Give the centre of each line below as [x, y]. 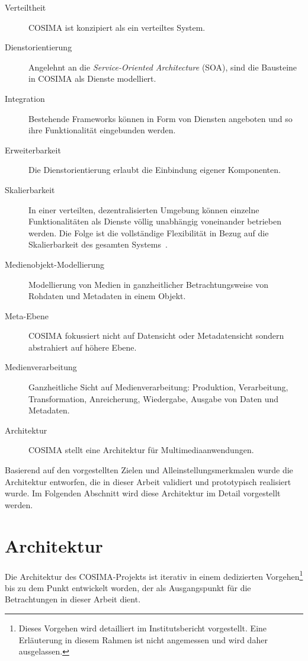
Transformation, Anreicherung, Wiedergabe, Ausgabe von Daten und [154, 398]
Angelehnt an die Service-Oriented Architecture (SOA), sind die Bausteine [163, 67]
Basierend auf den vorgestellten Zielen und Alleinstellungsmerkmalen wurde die [149, 470]
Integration [25, 98]
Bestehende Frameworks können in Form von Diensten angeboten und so [161, 118]
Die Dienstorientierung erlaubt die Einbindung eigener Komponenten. [155, 170]
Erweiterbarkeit [33, 150]
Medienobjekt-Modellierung [55, 264]
